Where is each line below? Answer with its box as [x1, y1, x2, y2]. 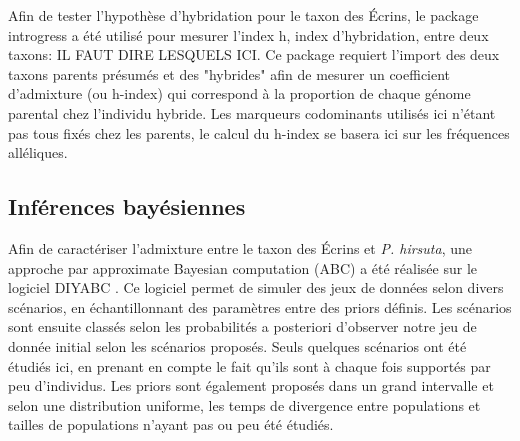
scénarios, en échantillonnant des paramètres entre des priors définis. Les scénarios [8, 296, 512, 317]
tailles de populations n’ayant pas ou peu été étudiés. [8, 414, 334, 435]
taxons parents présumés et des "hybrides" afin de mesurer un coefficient [8, 63, 451, 84]
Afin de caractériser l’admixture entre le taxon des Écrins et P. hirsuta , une [8, 237, 472, 258]
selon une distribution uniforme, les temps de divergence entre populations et [8, 394, 481, 415]
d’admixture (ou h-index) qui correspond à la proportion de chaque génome [8, 83, 471, 104]
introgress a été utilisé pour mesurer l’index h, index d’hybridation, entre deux [8, 24, 489, 45]
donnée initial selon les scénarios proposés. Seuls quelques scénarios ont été [8, 335, 467, 356]
